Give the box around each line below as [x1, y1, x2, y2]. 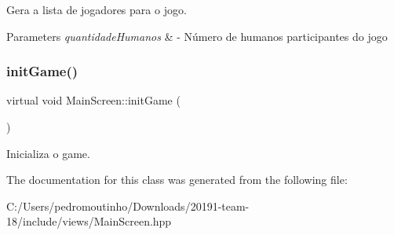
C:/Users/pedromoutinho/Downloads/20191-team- [6, 197, 250, 214]
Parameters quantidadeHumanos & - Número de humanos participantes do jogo [6, 28, 388, 44]
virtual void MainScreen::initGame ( [6, 92, 181, 108]
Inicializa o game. [6, 145, 90, 161]
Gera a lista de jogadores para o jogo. [6, 2, 187, 17]
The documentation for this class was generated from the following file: [6, 171, 348, 188]
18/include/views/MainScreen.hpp [6, 213, 172, 229]
